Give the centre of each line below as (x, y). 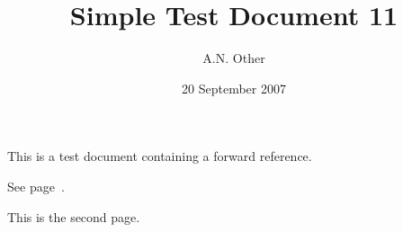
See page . (36, 186)
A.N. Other (234, 58)
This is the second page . (74, 216)
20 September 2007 (234, 88)
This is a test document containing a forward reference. (160, 156)
